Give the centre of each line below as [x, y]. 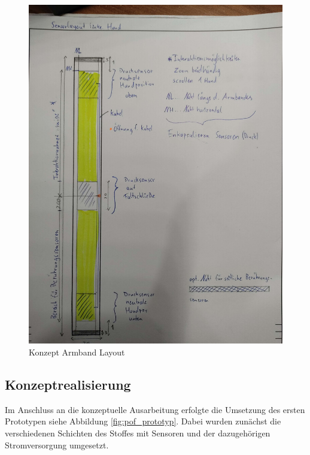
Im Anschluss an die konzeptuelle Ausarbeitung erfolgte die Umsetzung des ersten [155, 409]
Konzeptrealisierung [68, 384]
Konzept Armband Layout [77, 352]
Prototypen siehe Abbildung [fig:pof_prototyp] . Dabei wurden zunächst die [143, 421]
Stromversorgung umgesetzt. [57, 445]
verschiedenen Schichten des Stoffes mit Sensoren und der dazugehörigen [138, 433]
